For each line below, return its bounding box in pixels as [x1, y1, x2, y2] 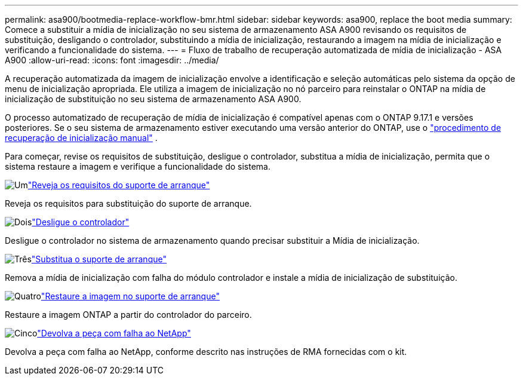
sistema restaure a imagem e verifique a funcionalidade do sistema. [5, 161, 270, 171]
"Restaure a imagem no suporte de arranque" [41, 291, 220, 301]
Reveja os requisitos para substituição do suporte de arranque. [5, 198, 252, 209]
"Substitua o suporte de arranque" [31, 254, 167, 264]
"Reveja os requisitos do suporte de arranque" [27, 180, 210, 190]
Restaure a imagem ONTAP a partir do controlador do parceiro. [5, 309, 252, 320]
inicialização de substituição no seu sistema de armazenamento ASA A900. [5, 94, 302, 104]
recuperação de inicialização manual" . [5, 133, 158, 143]
